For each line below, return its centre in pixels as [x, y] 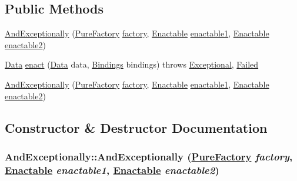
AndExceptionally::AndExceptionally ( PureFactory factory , [149, 156]
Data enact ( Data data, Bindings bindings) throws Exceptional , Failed [132, 64]
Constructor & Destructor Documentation [136, 127]
